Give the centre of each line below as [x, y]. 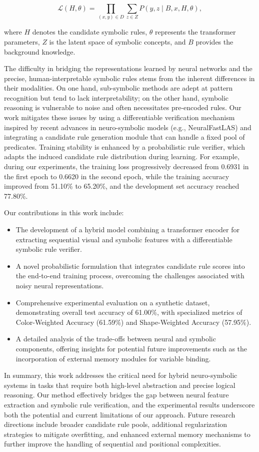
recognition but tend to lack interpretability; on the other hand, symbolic [116, 97]
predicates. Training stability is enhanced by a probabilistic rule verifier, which [125, 146]
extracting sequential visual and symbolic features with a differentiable [124, 239]
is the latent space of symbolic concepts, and [117, 41]
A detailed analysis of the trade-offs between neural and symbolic [116, 339]
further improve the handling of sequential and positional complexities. [113, 444]
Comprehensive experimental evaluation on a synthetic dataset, [113, 302]
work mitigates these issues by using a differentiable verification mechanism [119, 117]
